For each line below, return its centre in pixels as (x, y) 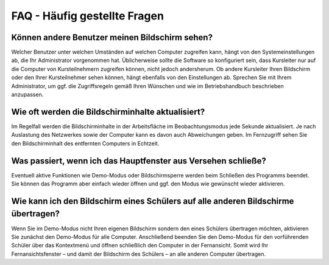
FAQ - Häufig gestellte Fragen (88, 16)
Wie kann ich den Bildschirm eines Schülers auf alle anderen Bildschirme (153, 201)
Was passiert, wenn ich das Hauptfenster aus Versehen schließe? (139, 161)
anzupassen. (27, 95)
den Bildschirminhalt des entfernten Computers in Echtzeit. (85, 143)
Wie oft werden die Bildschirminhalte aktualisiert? (108, 112)
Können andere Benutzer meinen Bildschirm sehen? (112, 37)
